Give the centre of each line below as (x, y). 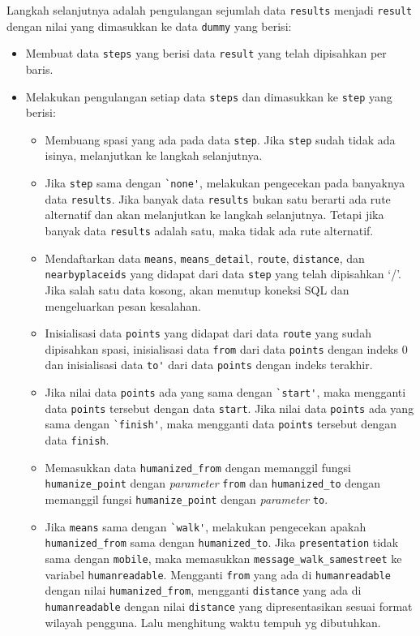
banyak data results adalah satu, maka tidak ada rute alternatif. (209, 230)
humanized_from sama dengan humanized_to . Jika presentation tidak (222, 542)
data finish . (77, 440)
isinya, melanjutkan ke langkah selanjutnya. (154, 155)
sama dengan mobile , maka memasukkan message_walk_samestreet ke (223, 558)
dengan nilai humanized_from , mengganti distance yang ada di (203, 590)
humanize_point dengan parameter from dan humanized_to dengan (212, 483)
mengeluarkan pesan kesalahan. (123, 305)
